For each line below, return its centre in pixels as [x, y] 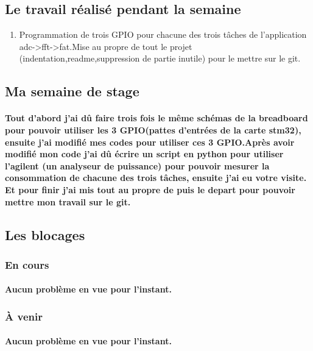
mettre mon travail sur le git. [68, 201]
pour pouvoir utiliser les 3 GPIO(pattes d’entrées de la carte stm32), [153, 129]
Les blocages [45, 234]
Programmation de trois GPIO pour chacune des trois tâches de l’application [163, 34]
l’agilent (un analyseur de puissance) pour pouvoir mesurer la [137, 165]
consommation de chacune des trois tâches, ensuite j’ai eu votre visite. [156, 178]
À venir [24, 316]
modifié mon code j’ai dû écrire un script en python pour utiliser [144, 154]
